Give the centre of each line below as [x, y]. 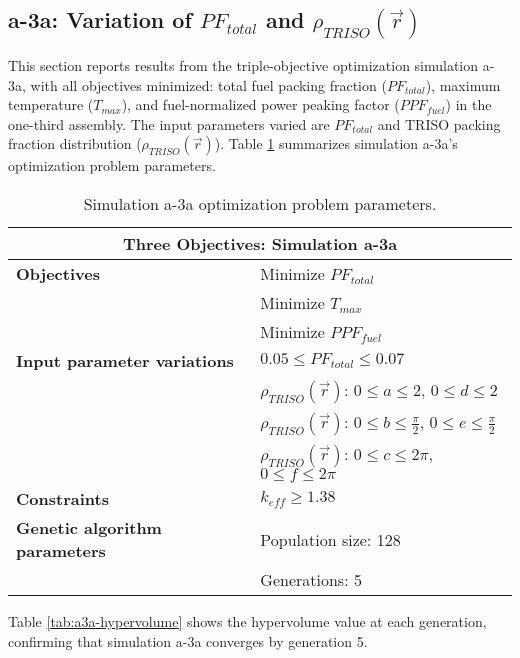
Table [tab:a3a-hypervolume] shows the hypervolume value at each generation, [247, 621]
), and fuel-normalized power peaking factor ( [260, 104]
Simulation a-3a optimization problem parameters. [260, 204]
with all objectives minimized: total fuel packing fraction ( [208, 84]
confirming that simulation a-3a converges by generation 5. [188, 640]
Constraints [62, 499]
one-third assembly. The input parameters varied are [169, 123]
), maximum [463, 84]
